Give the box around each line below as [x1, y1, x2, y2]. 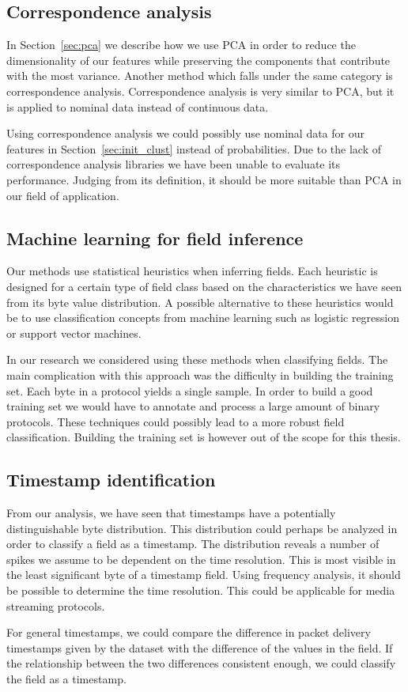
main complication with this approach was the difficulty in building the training [6, 366, 394, 383]
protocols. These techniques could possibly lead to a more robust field [6, 413, 345, 429]
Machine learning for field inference [6, 225, 304, 250]
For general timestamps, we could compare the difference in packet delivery [6, 624, 371, 641]
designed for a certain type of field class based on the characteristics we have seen [6, 278, 402, 294]
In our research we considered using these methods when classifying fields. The [6, 351, 388, 368]
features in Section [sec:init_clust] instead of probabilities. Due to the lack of [6, 140, 381, 157]
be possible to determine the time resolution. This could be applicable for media [6, 582, 395, 599]
